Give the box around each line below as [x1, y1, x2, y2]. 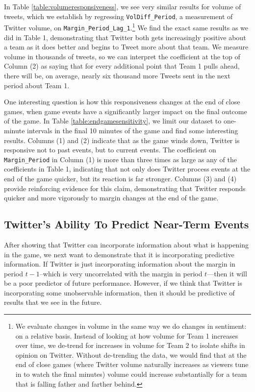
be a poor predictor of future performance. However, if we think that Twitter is [4, 278, 242, 288]
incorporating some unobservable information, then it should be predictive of [4, 287, 235, 297]
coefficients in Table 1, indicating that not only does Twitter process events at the [4, 164, 251, 174]
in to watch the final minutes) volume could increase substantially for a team [15, 369, 247, 379]
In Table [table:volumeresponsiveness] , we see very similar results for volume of [4, 1, 241, 11]
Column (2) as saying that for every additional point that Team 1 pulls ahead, [4, 61, 240, 71]
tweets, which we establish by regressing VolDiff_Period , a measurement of [4, 11, 233, 21]
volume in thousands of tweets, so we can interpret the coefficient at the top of [4, 51, 240, 61]
